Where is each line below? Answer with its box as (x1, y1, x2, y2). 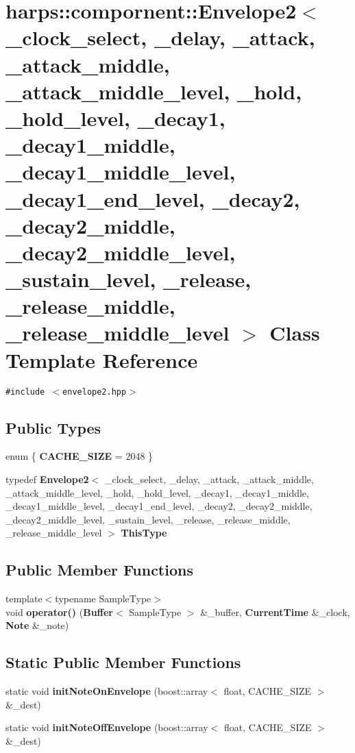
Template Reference (5, 345, 198, 373)
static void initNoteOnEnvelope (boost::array (5, 684, 208, 698)
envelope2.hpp (62, 386, 127, 397)
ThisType (121, 526, 167, 540)
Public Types (5, 417, 101, 438)
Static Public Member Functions (5, 652, 241, 673)
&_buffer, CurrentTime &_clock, (200, 604, 350, 619)
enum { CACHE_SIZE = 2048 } (5, 449, 154, 463)
